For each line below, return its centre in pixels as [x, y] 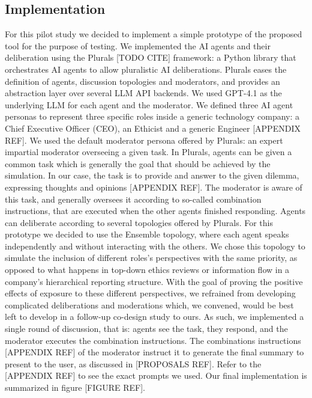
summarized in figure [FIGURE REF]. [75, 387]
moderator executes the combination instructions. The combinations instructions [153, 340]
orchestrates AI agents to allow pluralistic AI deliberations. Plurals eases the [146, 69]
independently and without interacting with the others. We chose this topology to [155, 246]
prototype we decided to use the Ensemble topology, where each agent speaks [147, 234]
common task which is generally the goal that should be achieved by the [138, 163]
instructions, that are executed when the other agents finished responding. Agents [155, 211]
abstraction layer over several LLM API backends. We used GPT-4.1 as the [143, 93]
